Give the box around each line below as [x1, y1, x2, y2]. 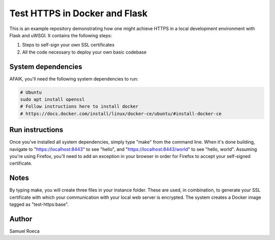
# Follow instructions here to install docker [20, 103, 139, 110]
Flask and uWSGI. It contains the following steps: [9, 32, 112, 38]
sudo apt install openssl [20, 97, 85, 102]
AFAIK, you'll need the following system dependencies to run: [9, 75, 139, 82]
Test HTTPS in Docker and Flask [9, 8, 148, 19]
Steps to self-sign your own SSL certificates [22, 42, 115, 48]
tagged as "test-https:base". [9, 201, 69, 207]
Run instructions [9, 125, 64, 135]
